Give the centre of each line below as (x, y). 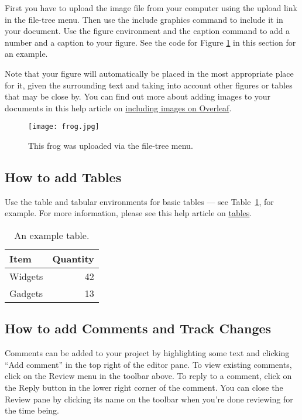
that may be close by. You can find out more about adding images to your (138, 96)
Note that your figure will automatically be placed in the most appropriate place (149, 73)
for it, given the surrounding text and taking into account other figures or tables (149, 85)
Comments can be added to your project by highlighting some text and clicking (147, 353)
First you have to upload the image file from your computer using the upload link (151, 8)
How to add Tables (63, 177)
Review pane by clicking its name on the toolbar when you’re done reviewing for (149, 399)
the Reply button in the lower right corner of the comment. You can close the (144, 387)
